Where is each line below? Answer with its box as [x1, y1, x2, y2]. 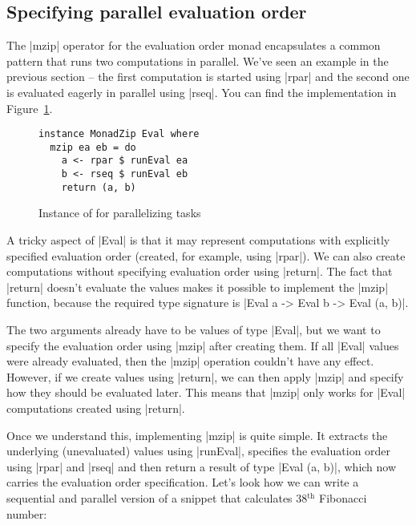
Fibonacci [319, 489, 367, 506]
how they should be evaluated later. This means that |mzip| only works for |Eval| [6, 384, 406, 401]
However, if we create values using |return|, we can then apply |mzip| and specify [6, 368, 404, 385]
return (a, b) [61, 181, 136, 193]
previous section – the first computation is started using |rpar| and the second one [6, 68, 410, 85]
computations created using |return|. [6, 399, 185, 416]
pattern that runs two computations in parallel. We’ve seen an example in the [6, 52, 389, 69]
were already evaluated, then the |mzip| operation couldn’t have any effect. [6, 353, 374, 370]
